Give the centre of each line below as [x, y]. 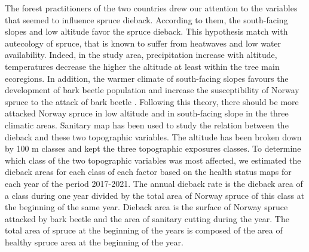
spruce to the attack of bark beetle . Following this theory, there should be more [152, 101]
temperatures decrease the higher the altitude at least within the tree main [142, 66]
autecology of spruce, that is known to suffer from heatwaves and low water [143, 43]
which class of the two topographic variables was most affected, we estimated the [153, 160]
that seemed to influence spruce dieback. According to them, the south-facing [146, 19]
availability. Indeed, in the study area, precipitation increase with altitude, [141, 55]
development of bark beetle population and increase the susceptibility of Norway [152, 90]
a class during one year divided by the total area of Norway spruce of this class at [155, 195]
